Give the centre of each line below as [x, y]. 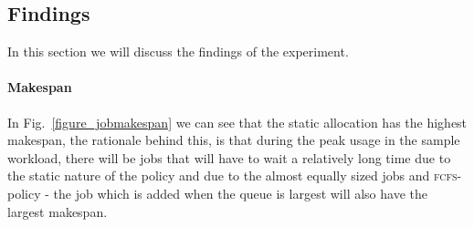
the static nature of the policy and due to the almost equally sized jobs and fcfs [232, 175]
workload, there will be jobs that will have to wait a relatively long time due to [229, 157]
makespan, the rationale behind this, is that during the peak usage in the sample [234, 140]
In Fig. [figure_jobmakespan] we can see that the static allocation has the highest [237, 122]
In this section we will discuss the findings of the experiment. [178, 52]
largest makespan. [58, 211]
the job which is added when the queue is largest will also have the [240, 193]
